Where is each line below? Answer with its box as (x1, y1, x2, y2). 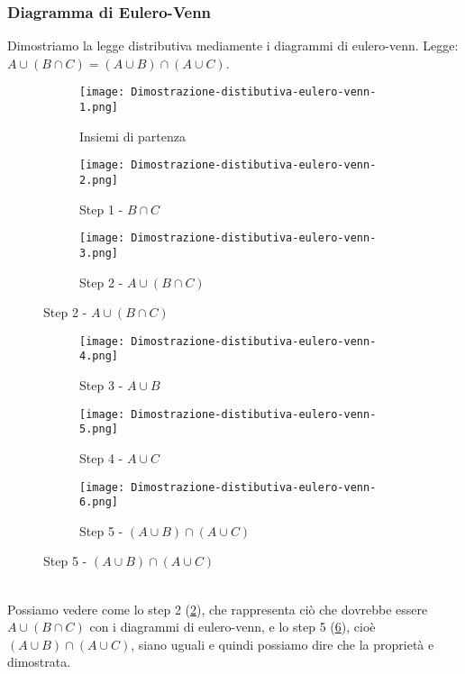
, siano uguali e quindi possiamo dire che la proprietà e (131, 634, 434, 653)
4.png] (79, 350, 118, 363)
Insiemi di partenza (79, 126, 186, 145)
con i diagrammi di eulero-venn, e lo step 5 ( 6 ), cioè (89, 617, 376, 636)
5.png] (79, 423, 118, 436)
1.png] (79, 101, 118, 114)
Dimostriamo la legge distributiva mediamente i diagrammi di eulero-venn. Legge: (7, 36, 459, 55)
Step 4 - (79, 448, 123, 467)
